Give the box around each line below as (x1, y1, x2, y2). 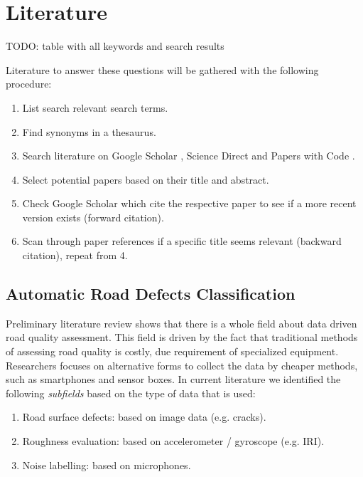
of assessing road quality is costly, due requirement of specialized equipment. (6, 344, 339, 359)
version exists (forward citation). (22, 209, 164, 224)
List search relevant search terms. (22, 100, 168, 115)
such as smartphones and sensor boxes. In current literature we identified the (6, 372, 341, 387)
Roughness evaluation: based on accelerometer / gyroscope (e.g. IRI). (22, 434, 325, 449)
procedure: (6, 76, 52, 91)
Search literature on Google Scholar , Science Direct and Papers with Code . (22, 148, 355, 163)
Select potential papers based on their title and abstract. (22, 172, 269, 187)
